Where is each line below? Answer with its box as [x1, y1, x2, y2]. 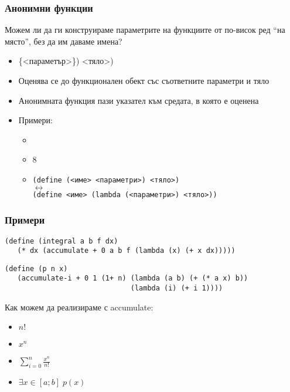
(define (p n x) [5, 264, 68, 273]
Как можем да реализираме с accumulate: [5, 300, 153, 313]
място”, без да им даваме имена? [5, 35, 122, 47]
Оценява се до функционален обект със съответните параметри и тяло [18, 75, 269, 86]
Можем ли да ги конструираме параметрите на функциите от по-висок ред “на [5, 23, 285, 36]
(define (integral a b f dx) [5, 236, 118, 245]
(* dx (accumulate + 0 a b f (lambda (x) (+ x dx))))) [17, 246, 236, 255]
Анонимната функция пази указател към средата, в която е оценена [18, 94, 259, 106]
